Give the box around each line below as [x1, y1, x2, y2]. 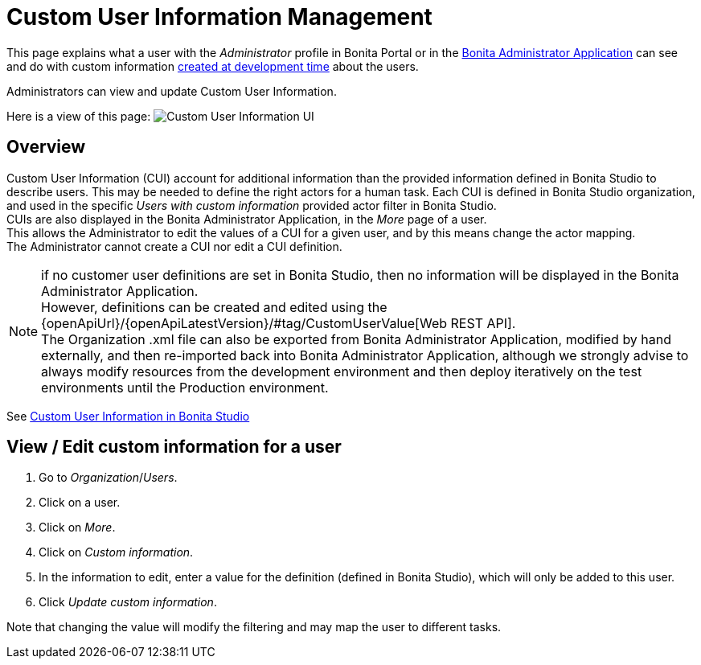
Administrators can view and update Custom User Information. [6, 84, 337, 98]
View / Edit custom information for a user [6, 437, 342, 458]
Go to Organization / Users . [39, 470, 178, 485]
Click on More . [39, 520, 116, 535]
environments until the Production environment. [41, 379, 329, 396]
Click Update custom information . [39, 595, 217, 610]
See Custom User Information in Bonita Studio [6, 408, 250, 423]
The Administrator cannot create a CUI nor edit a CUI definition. [6, 239, 342, 253]
